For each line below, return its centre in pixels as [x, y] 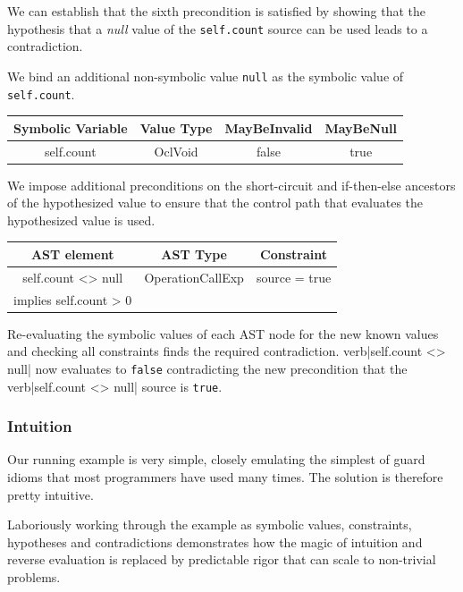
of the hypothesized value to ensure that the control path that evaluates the [215, 203]
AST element [72, 254]
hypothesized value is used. [81, 220]
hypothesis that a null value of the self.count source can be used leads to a [218, 28]
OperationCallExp [194, 277]
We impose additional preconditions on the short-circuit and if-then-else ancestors [231, 185]
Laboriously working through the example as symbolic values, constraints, [210, 524]
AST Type [194, 254]
